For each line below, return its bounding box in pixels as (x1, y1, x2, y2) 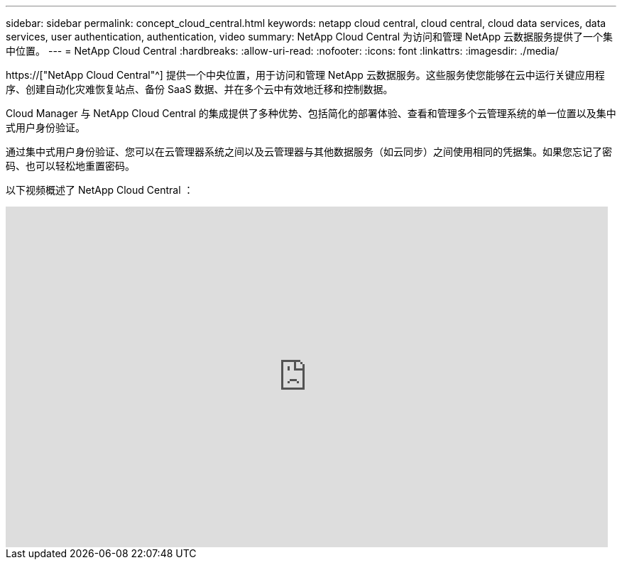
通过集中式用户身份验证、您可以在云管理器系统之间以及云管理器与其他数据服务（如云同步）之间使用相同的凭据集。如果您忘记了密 (6, 146, 612, 158)
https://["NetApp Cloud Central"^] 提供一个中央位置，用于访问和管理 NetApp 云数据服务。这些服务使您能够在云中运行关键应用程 (6, 69, 605, 81)
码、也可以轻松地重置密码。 (6, 160, 135, 172)
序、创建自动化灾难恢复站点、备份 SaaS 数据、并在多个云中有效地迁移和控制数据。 (6, 83, 393, 95)
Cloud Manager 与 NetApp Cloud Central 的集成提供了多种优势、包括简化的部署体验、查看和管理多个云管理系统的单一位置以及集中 (6, 107, 616, 119)
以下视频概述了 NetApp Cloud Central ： (6, 184, 194, 196)
